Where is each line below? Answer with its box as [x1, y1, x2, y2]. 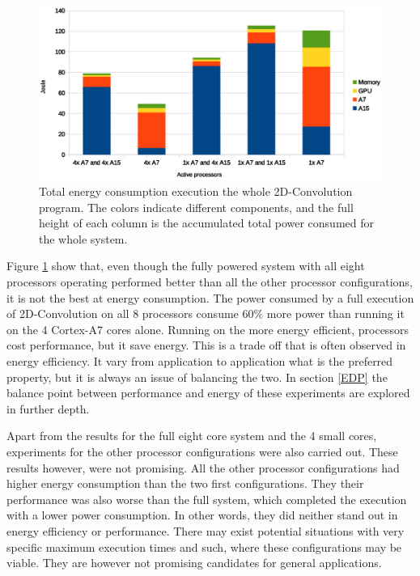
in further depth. [6, 400, 90, 417]
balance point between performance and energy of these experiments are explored [6, 384, 410, 401]
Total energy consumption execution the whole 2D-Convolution [39, 183, 353, 200]
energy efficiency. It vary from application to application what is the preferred [6, 353, 393, 370]
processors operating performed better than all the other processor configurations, [6, 273, 413, 290]
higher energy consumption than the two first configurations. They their [6, 475, 364, 492]
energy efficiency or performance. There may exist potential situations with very [6, 522, 405, 539]
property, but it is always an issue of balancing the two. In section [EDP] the [6, 368, 388, 385]
